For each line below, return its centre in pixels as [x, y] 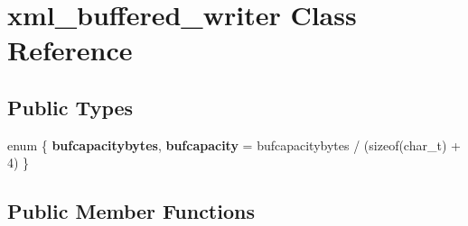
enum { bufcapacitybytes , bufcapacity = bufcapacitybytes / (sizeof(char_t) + [234, 145]
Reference [70, 50]
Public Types [70, 107]
